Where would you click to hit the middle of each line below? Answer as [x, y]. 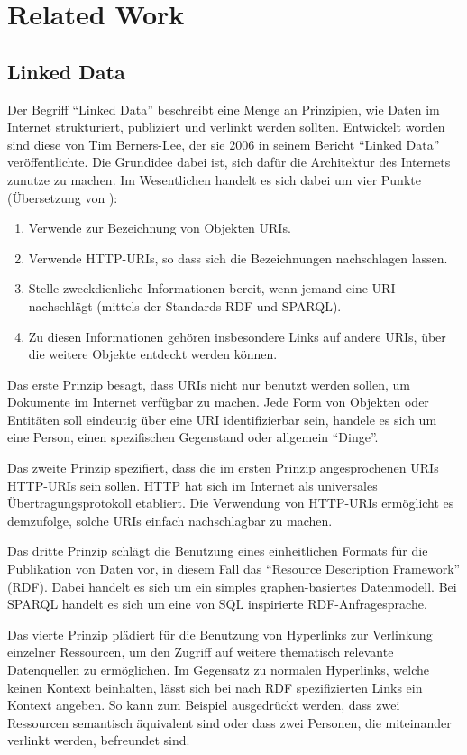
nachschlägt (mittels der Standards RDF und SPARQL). [185, 305]
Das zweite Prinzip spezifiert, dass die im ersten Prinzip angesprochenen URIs [223, 468]
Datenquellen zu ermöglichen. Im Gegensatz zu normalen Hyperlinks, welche [218, 670]
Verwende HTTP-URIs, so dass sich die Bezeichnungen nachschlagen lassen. [238, 258]
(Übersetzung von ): [63, 197]
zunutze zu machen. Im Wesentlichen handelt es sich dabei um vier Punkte [214, 179]
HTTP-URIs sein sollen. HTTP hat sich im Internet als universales [192, 485]
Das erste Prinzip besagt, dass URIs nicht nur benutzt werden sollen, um [209, 384]
